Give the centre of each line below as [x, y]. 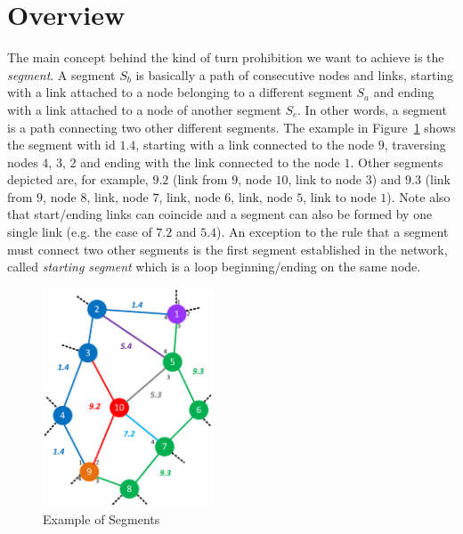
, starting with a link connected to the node [255, 145]
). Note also [418, 196]
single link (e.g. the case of [80, 232]
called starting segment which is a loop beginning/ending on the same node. [214, 267]
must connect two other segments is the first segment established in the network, [227, 249]
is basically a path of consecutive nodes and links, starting [295, 74]
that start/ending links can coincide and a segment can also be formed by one [220, 214]
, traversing [415, 145]
